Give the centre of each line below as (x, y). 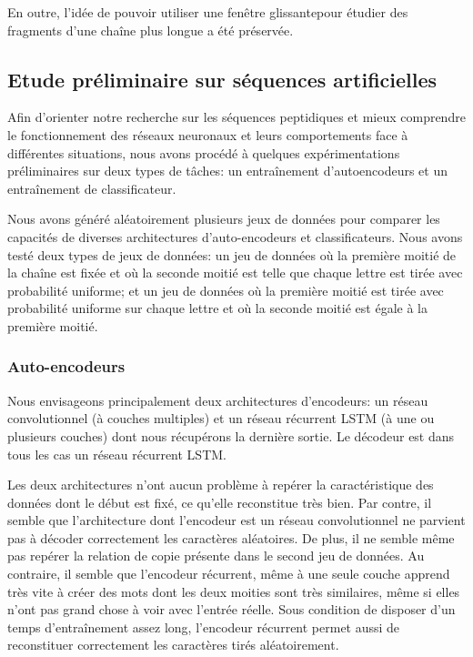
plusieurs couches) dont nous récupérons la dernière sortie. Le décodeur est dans (231, 435)
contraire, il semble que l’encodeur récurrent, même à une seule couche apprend (229, 574)
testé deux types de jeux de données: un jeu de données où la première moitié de (232, 254)
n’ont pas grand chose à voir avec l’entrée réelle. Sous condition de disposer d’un (231, 609)
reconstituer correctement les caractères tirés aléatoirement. (173, 645)
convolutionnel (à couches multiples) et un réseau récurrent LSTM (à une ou (221, 418)
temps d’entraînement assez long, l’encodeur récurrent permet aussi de (204, 627)
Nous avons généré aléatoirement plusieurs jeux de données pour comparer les (224, 219)
